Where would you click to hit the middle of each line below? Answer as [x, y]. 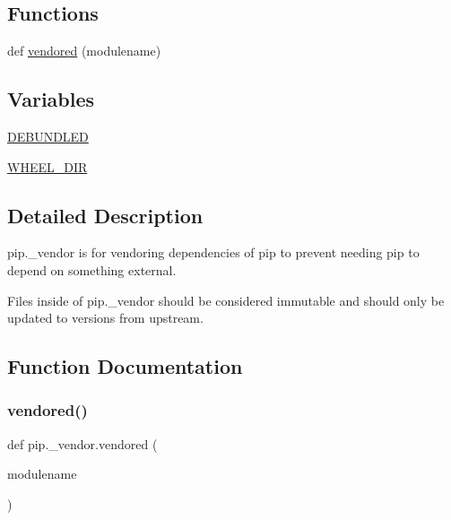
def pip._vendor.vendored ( [82, 443]
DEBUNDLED [48, 136]
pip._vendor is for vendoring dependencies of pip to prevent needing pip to [213, 252]
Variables [51, 99]
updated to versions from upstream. [105, 318]
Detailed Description [105, 215]
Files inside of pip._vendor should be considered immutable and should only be [226, 300]
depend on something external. [92, 269]
